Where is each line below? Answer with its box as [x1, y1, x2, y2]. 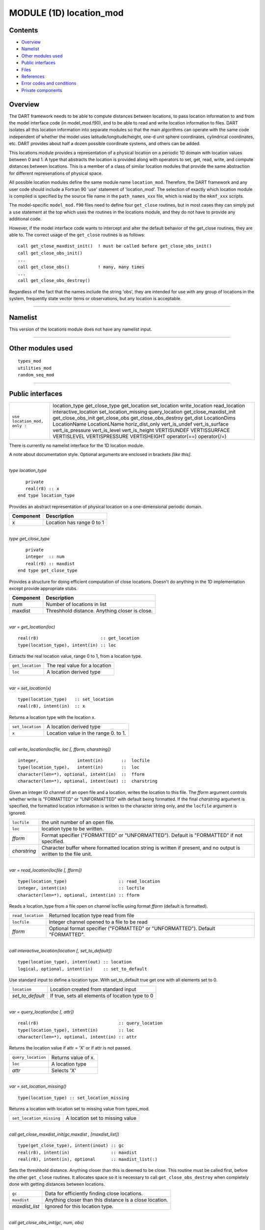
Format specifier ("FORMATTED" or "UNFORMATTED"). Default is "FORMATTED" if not [41, 832, 242, 839]
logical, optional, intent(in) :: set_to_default [18, 966, 147, 972]
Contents [9, 26, 38, 34]
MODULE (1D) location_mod [9, 7, 124, 18]
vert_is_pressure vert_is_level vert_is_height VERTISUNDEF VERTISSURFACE [53, 427, 230, 434]
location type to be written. [41, 826, 104, 832]
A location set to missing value [65, 1115, 137, 1122]
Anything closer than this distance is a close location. [45, 1197, 168, 1203]
